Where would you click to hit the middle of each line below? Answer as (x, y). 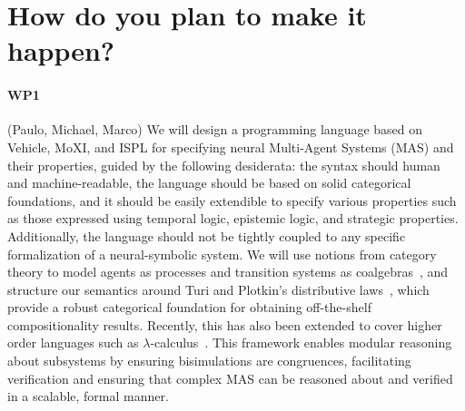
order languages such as (73, 342)
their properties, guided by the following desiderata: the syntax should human (224, 165)
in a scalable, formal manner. (88, 396)
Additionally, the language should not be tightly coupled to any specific (207, 235)
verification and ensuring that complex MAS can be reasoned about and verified (230, 378)
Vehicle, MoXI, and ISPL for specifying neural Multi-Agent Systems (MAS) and (231, 147)
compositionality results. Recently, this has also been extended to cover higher (225, 324)
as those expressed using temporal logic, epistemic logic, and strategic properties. (233, 218)
